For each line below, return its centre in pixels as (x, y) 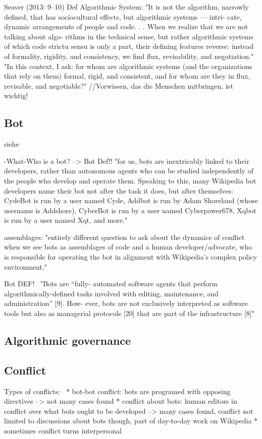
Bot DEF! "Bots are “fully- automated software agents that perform (111, 284)
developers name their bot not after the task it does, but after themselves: (119, 190)
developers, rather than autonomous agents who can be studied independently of (129, 171)
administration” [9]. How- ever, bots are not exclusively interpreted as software (126, 303)
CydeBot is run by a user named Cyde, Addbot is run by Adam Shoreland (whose (131, 200)
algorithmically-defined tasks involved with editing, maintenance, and (111, 293)
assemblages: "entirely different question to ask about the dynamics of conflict (124, 237)
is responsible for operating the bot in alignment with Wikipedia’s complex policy (130, 257)
